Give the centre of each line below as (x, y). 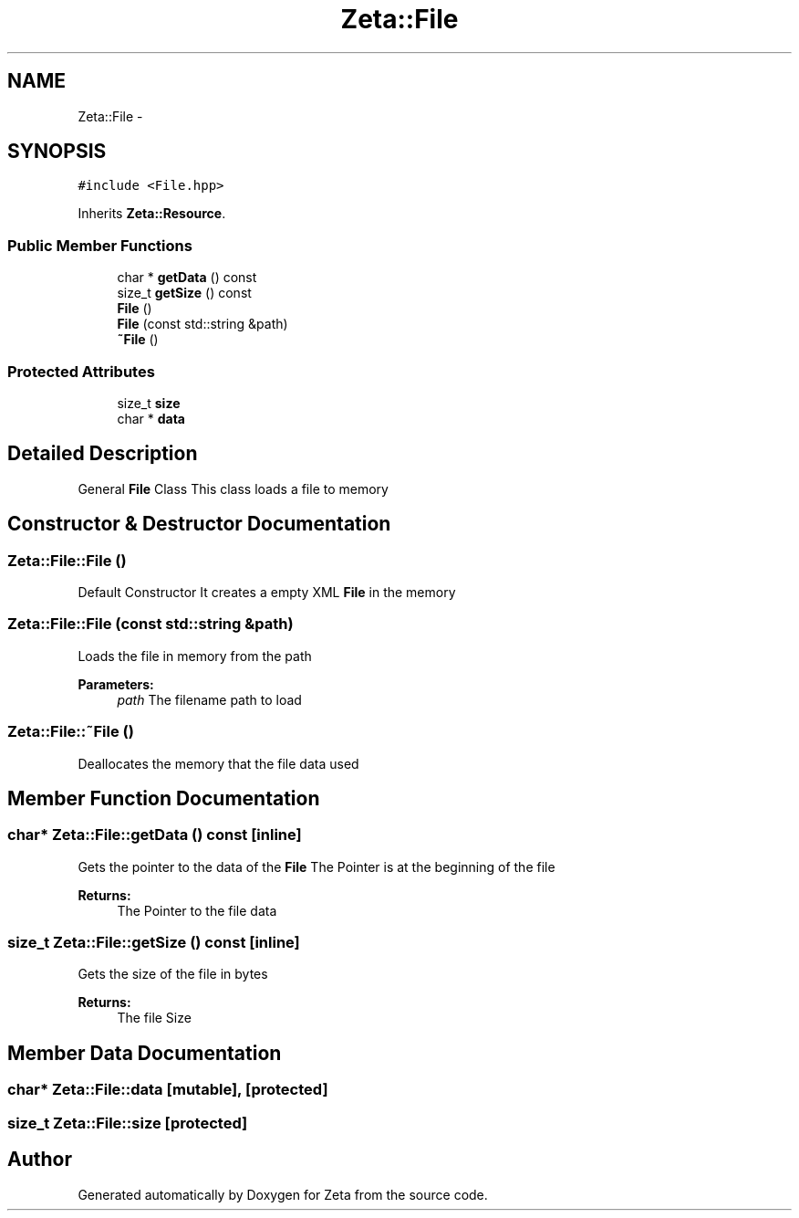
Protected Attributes (81, 371)
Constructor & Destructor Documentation (199, 524)
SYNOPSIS (57, 152)
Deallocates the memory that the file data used (218, 763)
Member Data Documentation (145, 1053)
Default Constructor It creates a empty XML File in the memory (267, 592)
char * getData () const (187, 278)
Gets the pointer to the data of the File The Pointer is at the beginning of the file (316, 866)
